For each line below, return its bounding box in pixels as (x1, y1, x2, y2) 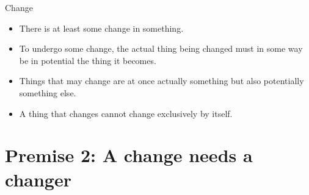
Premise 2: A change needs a (5, 143, 253, 168)
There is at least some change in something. (19, 21, 184, 34)
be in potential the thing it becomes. (19, 54, 156, 66)
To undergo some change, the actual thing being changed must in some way (19, 42, 303, 55)
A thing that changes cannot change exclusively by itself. (19, 107, 233, 119)
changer (5, 166, 71, 191)
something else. (19, 86, 76, 99)
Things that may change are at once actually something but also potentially (19, 74, 304, 87)
